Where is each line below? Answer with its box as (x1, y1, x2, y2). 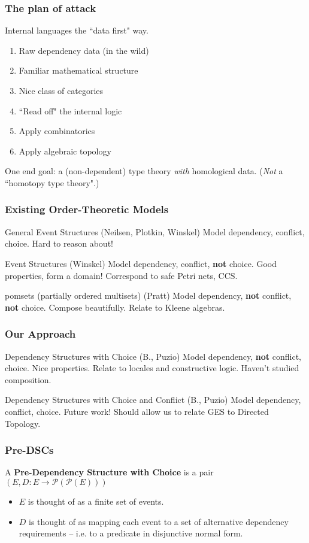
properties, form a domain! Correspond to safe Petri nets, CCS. (5, 269, 238, 281)
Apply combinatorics (19, 125, 95, 137)
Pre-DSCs (5, 442, 54, 457)
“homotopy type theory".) (5, 176, 99, 189)
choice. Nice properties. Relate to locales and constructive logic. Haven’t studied (5, 362, 299, 374)
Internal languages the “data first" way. (5, 24, 149, 37)
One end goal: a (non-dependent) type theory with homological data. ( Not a (5, 165, 283, 177)
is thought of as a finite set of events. (28, 495, 164, 507)
